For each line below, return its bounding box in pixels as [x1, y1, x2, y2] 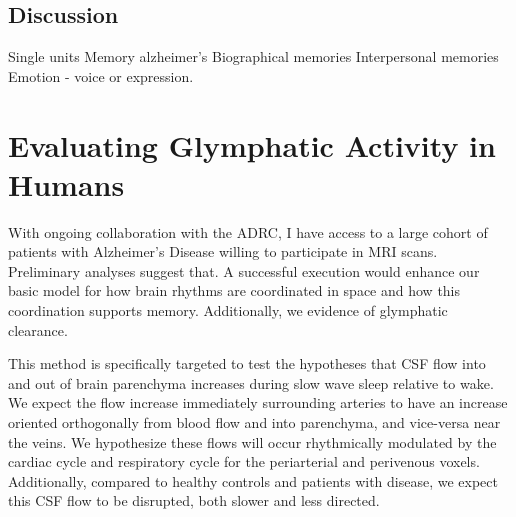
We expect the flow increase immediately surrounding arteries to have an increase [8, 392, 508, 413]
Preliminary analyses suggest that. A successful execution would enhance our [8, 260, 480, 281]
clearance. [8, 319, 68, 340]
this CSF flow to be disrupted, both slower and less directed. [8, 490, 380, 511]
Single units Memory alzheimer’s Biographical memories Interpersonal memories [8, 46, 499, 67]
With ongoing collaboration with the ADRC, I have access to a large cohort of [8, 221, 488, 242]
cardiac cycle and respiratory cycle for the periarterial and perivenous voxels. [8, 451, 480, 472]
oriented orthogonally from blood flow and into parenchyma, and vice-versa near [8, 412, 501, 433]
